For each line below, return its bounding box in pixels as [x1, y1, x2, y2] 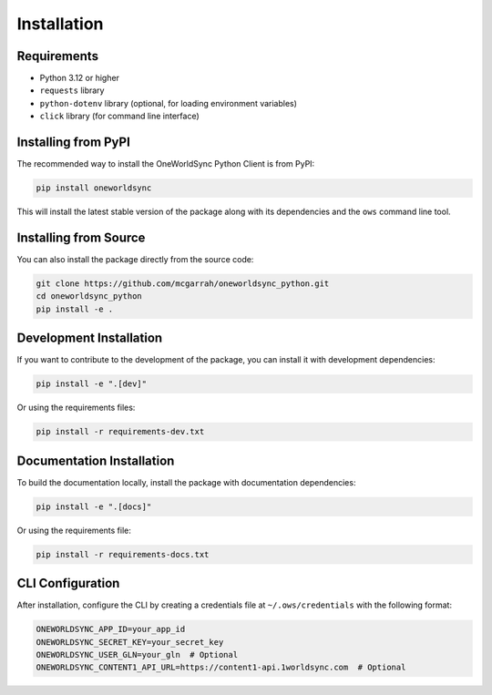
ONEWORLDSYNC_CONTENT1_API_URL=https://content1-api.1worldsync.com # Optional [36, 662, 406, 673]
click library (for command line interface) [39, 110, 200, 122]
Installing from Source [16, 230, 146, 245]
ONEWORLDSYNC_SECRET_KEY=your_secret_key [36, 637, 224, 647]
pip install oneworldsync [36, 183, 152, 193]
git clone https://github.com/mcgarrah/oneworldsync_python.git [36, 279, 330, 289]
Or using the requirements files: [16, 402, 136, 414]
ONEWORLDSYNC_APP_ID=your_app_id [36, 624, 186, 635]
